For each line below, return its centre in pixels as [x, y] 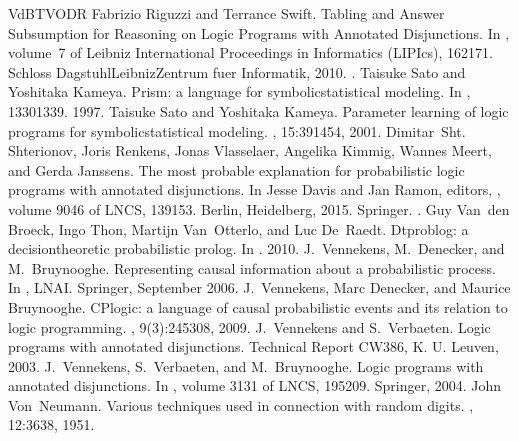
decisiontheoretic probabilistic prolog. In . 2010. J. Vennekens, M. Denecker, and [256, 248]
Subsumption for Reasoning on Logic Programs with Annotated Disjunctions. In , [259, 32]
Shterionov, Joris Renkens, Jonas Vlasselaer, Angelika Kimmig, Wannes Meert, [250, 150]
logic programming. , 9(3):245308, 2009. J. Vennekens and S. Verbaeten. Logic [249, 326]
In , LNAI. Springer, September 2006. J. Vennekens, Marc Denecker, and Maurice [259, 287]
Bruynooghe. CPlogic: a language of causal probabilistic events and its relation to [258, 306]
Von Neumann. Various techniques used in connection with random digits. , [241, 404]
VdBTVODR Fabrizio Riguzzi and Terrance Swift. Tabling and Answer [226, 13]
